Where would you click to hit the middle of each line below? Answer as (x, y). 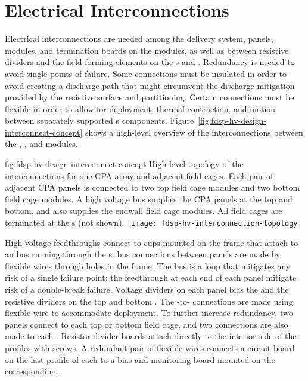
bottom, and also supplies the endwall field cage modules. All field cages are (144, 211)
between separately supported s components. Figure (99, 120)
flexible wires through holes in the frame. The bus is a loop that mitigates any (148, 265)
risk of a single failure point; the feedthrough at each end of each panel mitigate (151, 277)
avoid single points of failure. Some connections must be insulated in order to (146, 73)
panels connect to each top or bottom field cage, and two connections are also (147, 324)
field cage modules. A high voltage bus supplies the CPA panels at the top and (149, 199)
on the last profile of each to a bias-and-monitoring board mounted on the (140, 359)
